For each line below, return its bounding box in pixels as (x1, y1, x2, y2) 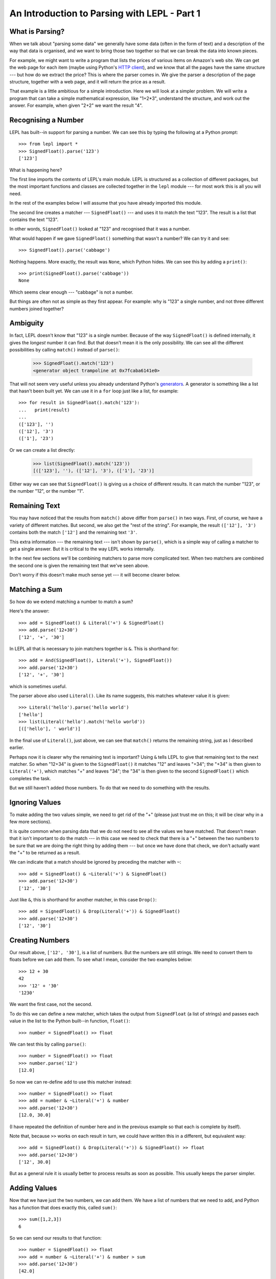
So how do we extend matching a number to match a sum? (9, 599, 133, 605)
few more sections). (9, 819, 52, 825)
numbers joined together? (9, 305, 64, 312)
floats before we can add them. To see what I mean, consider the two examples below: (9, 957, 193, 963)
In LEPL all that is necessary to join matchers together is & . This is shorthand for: (9, 645, 179, 652)
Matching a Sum (9, 585, 62, 593)
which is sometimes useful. (9, 683, 67, 689)
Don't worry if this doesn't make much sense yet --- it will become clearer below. (9, 572, 181, 578)
